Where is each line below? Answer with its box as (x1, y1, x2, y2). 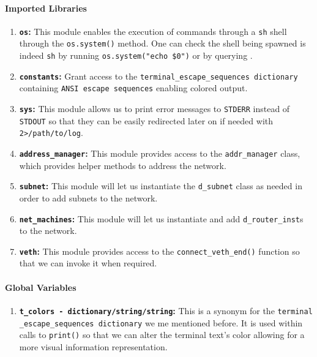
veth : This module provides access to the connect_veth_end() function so (19, 244, 300, 257)
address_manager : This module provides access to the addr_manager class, (19, 147, 300, 160)
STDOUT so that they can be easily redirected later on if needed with (19, 114, 274, 127)
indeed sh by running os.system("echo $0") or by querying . (19, 49, 253, 62)
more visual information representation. (19, 340, 168, 353)
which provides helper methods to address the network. (19, 159, 226, 171)
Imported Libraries (5, 1, 87, 14)
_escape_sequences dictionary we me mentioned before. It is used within (19, 316, 303, 329)
